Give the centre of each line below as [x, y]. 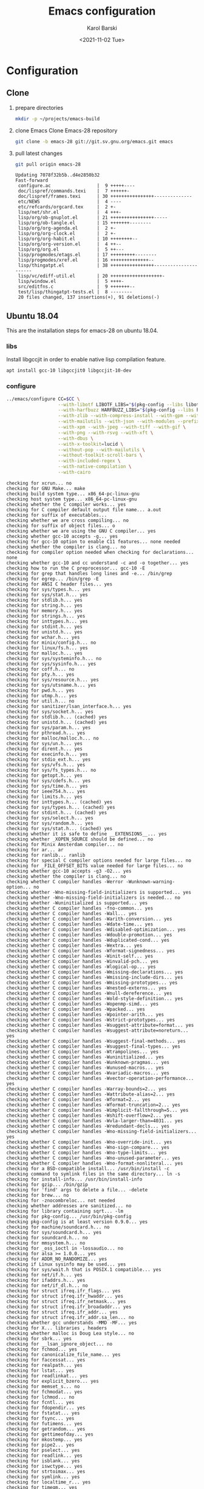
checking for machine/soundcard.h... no [58, 1227]
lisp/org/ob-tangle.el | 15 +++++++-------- [85, 223]
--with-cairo [74, 472]
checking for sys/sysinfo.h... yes [51, 664]
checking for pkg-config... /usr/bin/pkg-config [69, 1216]
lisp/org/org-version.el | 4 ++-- [70, 244]
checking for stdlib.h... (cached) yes [57, 717]
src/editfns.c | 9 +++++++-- [76, 287]
